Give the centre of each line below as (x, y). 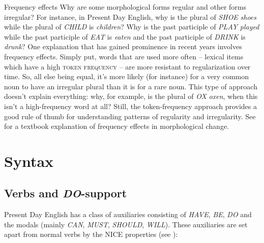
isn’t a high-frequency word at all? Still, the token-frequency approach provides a (130, 106)
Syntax (29, 161)
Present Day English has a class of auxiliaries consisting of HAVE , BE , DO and (128, 214)
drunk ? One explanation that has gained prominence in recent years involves (123, 46)
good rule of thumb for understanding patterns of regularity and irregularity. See (130, 116)
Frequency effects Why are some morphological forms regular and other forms (125, 7)
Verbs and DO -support (66, 193)
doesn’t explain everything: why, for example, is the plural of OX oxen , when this (131, 96)
